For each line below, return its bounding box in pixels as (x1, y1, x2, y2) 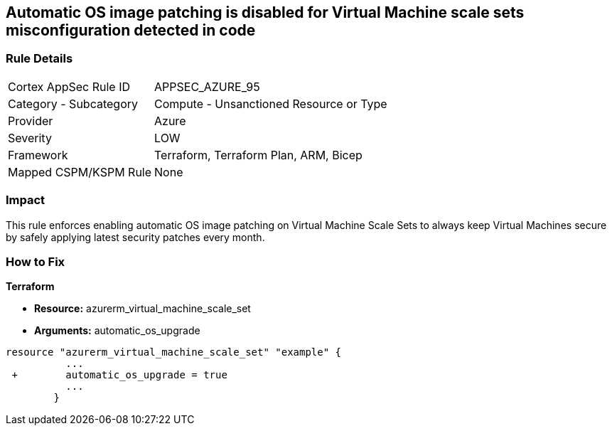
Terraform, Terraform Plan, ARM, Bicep (154, 147, 363, 162)
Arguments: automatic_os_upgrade (34, 324, 200, 337)
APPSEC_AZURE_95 (154, 79, 260, 94)
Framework (8, 147, 68, 162)
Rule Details (6, 51, 73, 66)
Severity (8, 130, 52, 145)
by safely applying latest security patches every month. (6, 230, 265, 243)
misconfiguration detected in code (6, 21, 256, 39)
